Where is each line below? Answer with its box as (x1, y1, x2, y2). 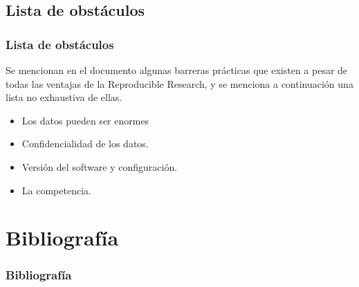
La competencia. (21, 183, 91, 197)
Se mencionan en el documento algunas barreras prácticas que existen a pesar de (6, 63, 348, 77)
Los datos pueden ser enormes (21, 113, 149, 127)
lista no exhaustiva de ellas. (6, 90, 122, 104)
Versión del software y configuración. (21, 159, 178, 174)
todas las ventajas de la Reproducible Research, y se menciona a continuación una (6, 76, 353, 91)
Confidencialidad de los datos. (21, 136, 149, 151)
